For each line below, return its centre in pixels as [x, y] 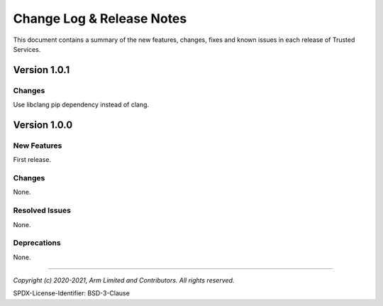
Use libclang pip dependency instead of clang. [81, 105]
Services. [27, 49]
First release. [32, 160]
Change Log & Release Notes [100, 18]
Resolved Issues [42, 211]
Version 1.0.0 [43, 125]
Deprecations [37, 243]
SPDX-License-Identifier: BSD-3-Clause [72, 293]
